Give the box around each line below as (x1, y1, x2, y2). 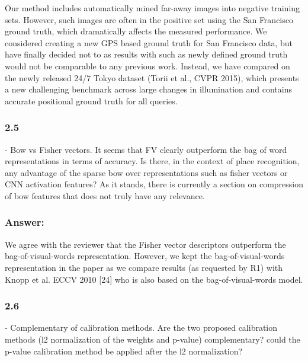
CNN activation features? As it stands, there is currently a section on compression (5, 178, 303, 190)
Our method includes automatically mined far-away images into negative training (5, 2, 300, 14)
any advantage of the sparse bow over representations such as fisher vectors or (5, 166, 288, 178)
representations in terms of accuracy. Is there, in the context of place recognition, (5, 155, 300, 167)
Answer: (5, 215, 44, 229)
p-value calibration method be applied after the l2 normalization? (5, 344, 243, 357)
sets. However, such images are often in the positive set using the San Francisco (5, 13, 293, 25)
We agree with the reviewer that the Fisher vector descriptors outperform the (5, 238, 286, 250)
